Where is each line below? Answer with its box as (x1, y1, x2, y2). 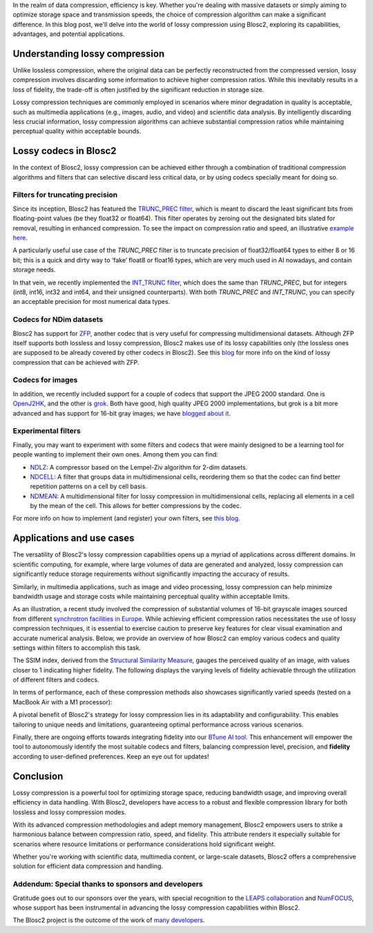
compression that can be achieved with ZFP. (12, 358, 140, 366)
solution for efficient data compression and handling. (12, 862, 164, 870)
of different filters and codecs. (12, 675, 99, 684)
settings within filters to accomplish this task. (12, 643, 142, 652)
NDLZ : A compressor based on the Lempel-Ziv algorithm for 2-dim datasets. (30, 463, 248, 471)
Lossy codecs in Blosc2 (12, 145, 117, 157)
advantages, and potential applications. (12, 30, 125, 38)
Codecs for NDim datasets (12, 315, 104, 325)
